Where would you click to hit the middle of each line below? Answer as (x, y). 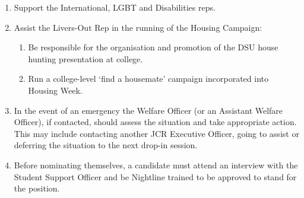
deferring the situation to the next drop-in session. (106, 145)
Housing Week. (55, 90)
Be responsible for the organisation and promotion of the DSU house (153, 47)
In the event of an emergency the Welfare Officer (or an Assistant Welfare (148, 110)
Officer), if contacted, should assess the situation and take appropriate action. (155, 122)
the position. (37, 188)
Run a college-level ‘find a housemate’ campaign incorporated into (148, 79)
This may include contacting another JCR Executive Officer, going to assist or (156, 133)
